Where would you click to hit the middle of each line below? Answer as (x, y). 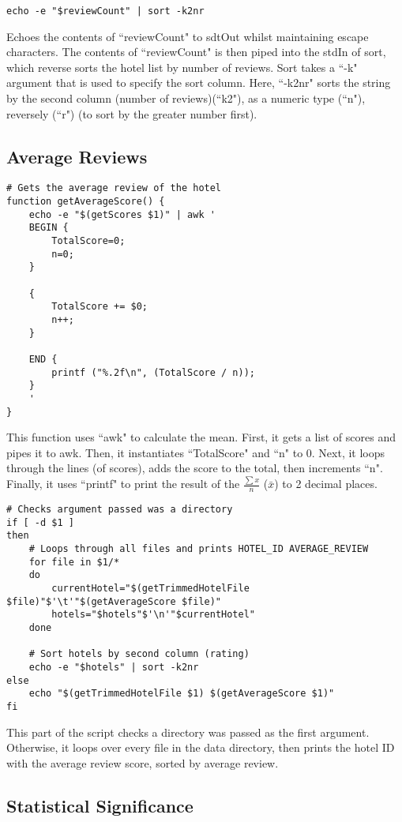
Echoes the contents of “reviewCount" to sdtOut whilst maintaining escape (188, 36)
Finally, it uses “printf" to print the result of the (123, 484)
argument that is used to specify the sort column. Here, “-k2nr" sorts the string (199, 83)
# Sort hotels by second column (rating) (139, 654)
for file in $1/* (74, 562)
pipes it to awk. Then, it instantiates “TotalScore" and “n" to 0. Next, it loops (196, 452)
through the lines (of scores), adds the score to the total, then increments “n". (195, 468)
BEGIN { (49, 228)
